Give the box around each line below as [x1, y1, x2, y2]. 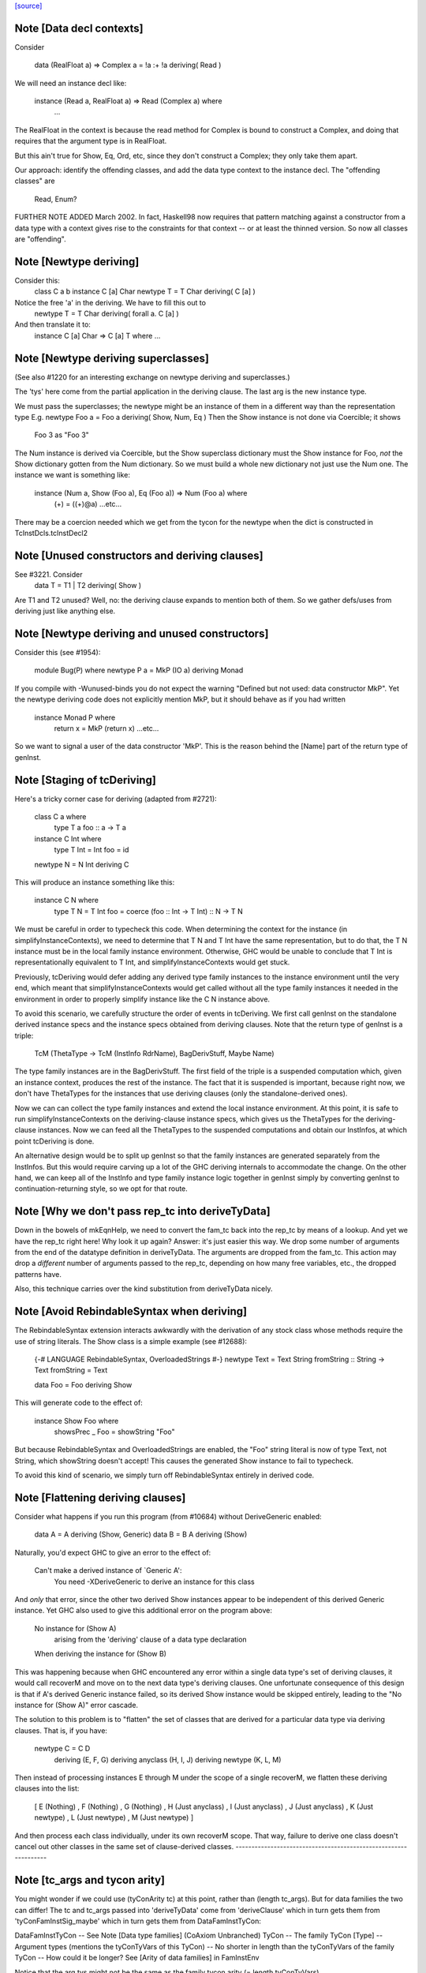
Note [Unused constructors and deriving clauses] [14, 548, 263, 562]
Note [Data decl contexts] [14, 21, 144, 35]
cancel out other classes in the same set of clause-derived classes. [14, 1841, 234, 1851]
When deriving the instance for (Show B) [34, 1649, 167, 1659]
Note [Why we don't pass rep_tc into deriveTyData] [14, 1204, 271, 1219]
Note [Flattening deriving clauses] [14, 1491, 186, 1504]
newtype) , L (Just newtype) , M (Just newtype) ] [34, 1813, 193, 1822]
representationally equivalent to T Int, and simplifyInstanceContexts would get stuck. [14, 957, 290, 967]
